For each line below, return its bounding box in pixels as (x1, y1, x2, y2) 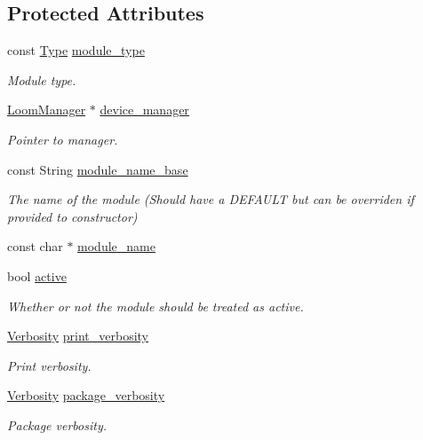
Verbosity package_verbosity (7, 386, 165, 405)
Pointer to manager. (7, 130, 118, 148)
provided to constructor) (7, 207, 138, 225)
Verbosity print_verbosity (7, 326, 148, 345)
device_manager (100, 100, 189, 119)
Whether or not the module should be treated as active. (7, 296, 304, 315)
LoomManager (7, 100, 86, 119)
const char (7, 237, 63, 255)
